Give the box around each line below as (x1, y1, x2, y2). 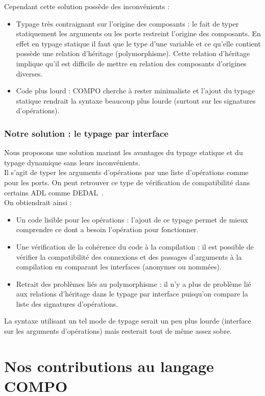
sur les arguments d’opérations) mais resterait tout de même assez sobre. (4, 326, 232, 336)
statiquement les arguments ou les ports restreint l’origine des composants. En (16, 28, 261, 39)
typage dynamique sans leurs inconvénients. (4, 157, 140, 167)
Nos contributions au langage (4, 355, 214, 376)
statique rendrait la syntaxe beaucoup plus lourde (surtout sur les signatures (16, 95, 256, 106)
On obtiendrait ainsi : (4, 197, 72, 208)
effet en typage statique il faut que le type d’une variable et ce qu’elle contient (16, 38, 261, 48)
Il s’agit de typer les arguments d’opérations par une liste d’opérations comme (4, 167, 249, 178)
